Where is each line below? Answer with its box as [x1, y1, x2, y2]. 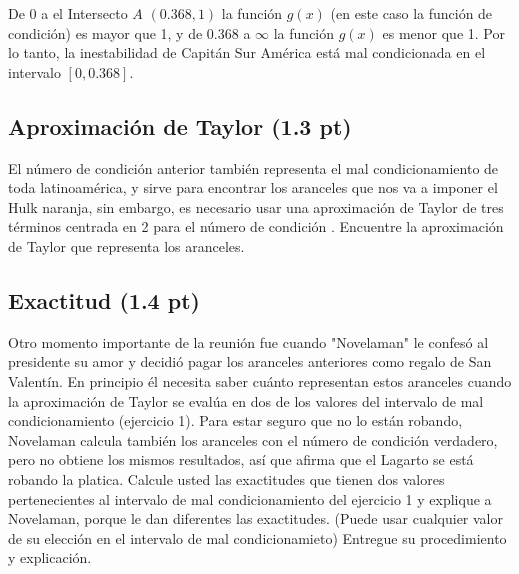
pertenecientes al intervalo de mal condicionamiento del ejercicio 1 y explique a [8, 488, 492, 509]
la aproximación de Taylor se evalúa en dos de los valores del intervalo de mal [8, 390, 484, 411]
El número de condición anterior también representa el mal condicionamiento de [8, 157, 499, 178]
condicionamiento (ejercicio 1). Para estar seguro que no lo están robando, [8, 410, 463, 431]
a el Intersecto [41, 3, 128, 23]
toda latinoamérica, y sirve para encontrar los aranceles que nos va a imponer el [8, 177, 498, 198]
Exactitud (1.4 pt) [8, 284, 200, 315]
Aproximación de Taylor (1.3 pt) [8, 110, 352, 141]
